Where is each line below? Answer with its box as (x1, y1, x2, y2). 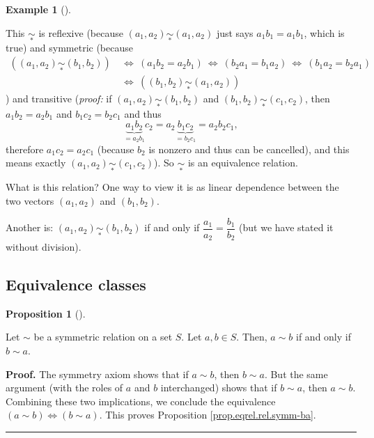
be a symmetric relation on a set (33, 329, 173, 344)
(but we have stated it (239, 220, 334, 235)
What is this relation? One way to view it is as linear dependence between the (6, 180, 339, 194)
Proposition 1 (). (6, 306, 86, 320)
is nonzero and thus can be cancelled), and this (148, 141, 350, 156)
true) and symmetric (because (6, 40, 133, 54)
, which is (304, 25, 345, 40)
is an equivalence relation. (187, 155, 298, 170)
